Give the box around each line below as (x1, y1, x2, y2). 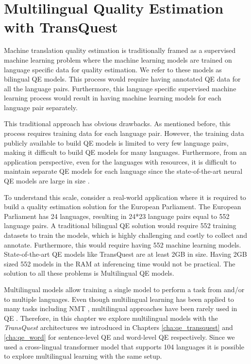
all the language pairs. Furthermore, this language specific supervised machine (4, 83, 236, 93)
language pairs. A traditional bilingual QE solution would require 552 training (4, 220, 236, 231)
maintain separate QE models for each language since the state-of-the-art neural (4, 166, 243, 176)
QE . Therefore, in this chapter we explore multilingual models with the (4, 313, 218, 323)
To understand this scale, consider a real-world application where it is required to (4, 192, 246, 202)
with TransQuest (4, 17, 118, 37)
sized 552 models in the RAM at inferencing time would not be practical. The (4, 258, 235, 268)
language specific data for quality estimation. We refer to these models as (4, 64, 222, 74)
